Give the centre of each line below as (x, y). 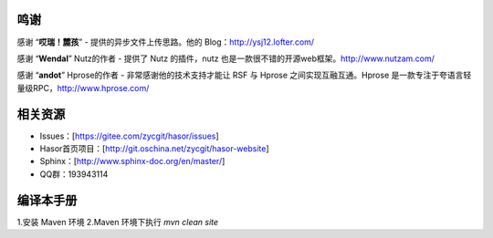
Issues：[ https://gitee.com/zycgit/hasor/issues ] (129, 136)
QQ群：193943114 (74, 174)
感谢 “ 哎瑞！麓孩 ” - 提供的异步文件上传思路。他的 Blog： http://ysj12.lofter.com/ (166, 42)
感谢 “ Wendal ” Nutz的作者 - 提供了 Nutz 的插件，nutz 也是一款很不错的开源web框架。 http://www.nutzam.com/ (226, 58)
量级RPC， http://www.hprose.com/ (83, 88)
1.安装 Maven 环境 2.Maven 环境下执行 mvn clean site (118, 222)
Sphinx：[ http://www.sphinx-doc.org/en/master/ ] (132, 161)
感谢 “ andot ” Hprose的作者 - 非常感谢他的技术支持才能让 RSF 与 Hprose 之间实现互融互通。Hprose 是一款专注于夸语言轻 (244, 75)
